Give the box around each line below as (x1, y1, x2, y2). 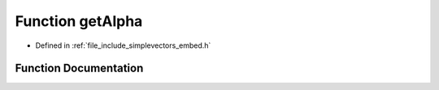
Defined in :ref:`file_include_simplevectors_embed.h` (35, 41, 211, 50)
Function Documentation (15, 62, 144, 75)
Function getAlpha (15, 12, 143, 30)
